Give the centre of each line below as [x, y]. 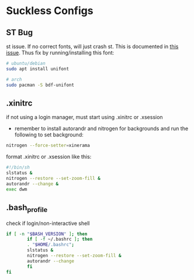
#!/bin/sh [18, 168]
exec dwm [17, 189]
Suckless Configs [50, 11]
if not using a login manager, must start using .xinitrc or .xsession [84, 117]
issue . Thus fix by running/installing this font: [60, 53]
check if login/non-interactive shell [48, 223]
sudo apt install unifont [37, 69]
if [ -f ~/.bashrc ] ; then [60, 239]
